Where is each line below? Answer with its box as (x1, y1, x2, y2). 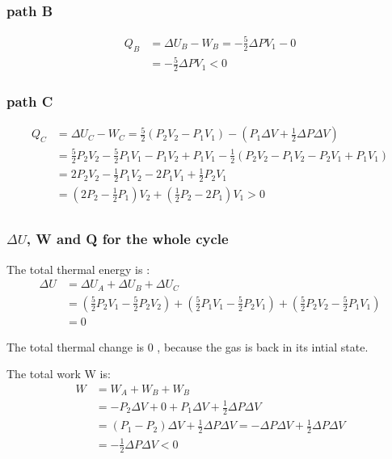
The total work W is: (6, 365, 111, 382)
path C (6, 91, 53, 111)
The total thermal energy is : (6, 260, 150, 277)
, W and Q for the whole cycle (26, 229, 229, 249)
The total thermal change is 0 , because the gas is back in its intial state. (6, 338, 369, 355)
